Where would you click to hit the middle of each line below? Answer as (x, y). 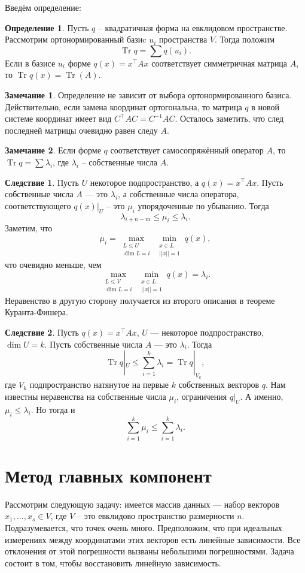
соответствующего (38, 205)
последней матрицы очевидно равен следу (81, 130)
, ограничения (202, 396)
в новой (266, 106)
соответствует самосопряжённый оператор (187, 150)
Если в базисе (30, 63)
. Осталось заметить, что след (229, 118)
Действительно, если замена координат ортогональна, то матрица (123, 106)
